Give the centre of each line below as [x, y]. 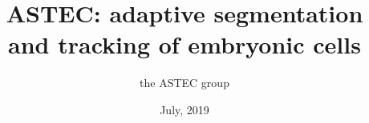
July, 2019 [184, 109]
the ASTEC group [184, 83]
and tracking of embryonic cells [184, 44]
